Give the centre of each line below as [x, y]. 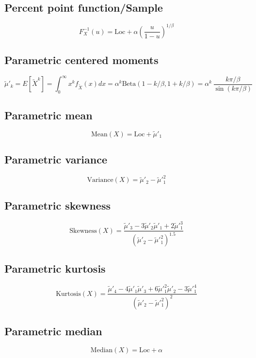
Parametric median [53, 331]
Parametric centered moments [81, 60]
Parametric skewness [57, 205]
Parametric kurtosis [55, 268]
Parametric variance [56, 159]
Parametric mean [48, 115]
